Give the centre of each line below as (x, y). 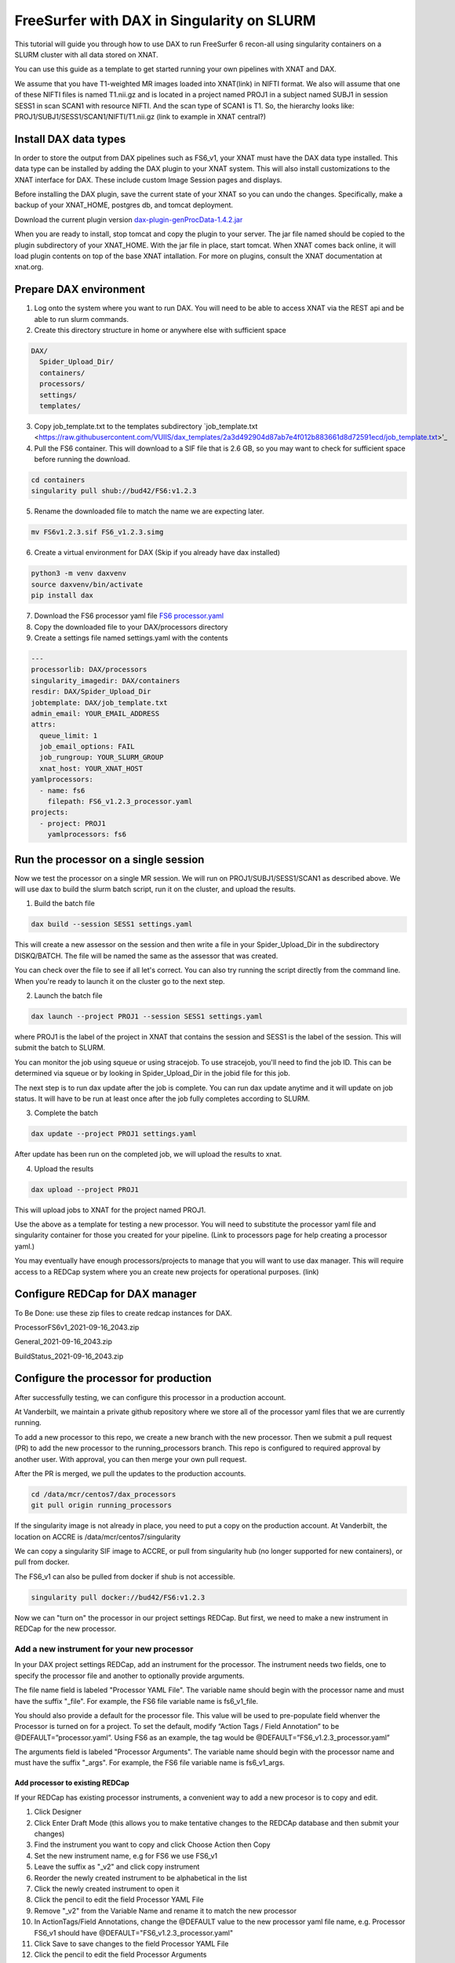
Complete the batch (66, 1113)
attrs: (44, 725)
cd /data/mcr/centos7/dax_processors (104, 1494)
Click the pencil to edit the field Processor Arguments (120, 1954)
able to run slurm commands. (82, 319)
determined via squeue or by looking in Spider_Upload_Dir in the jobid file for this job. (152, 1073)
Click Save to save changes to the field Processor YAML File (131, 1943)
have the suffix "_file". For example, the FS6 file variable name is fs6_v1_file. (136, 1701)
